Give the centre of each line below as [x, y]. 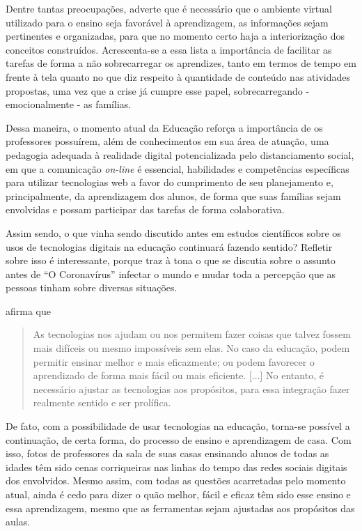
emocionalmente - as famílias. [69, 104]
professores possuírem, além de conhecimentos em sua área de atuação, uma [167, 141]
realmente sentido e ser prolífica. [102, 402]
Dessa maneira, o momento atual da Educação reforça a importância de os [164, 127]
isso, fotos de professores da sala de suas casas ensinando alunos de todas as [167, 453]
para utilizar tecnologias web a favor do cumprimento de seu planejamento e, [170, 182]
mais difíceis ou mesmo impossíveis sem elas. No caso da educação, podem [191, 348]
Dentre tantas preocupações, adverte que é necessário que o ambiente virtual [169, 8]
